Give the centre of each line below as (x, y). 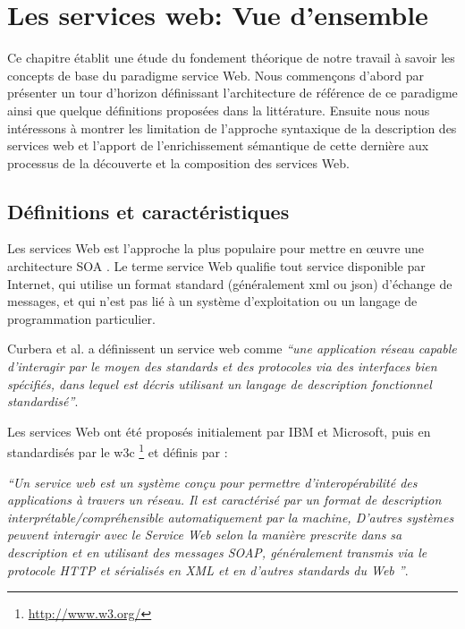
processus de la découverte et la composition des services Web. (178, 162)
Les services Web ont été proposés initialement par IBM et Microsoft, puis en (219, 431)
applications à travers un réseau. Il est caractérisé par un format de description (224, 500)
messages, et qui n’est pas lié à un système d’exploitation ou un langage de (212, 301)
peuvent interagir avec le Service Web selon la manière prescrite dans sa (205, 535)
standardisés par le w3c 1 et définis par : (118, 451)
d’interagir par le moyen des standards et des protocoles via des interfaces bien (222, 366)
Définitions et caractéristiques (148, 211)
